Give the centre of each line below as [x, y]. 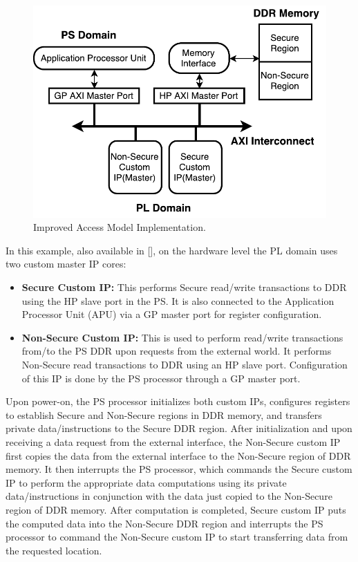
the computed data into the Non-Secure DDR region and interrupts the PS [164, 523]
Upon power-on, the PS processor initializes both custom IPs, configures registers [178, 401]
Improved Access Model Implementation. [120, 227]
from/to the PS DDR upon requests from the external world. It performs [177, 351]
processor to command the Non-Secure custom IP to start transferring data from [177, 537]
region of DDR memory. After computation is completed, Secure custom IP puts [176, 509]
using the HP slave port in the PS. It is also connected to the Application [178, 300]
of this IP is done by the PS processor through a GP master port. [161, 378]
